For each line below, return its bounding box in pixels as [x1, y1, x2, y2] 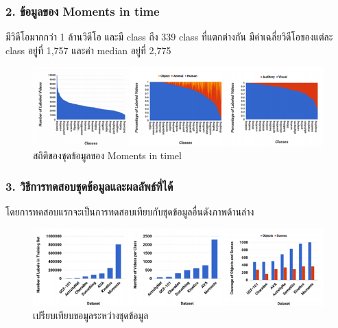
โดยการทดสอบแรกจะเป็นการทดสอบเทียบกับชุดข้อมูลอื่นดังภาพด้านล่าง [5, 204, 254, 219]
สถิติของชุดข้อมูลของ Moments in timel [33, 148, 182, 163]
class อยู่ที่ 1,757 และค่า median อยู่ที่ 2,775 [5, 43, 171, 57]
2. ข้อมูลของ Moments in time [5, 2, 160, 19]
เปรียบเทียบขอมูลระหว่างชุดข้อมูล [33, 308, 149, 323]
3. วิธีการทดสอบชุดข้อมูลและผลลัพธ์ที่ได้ [5, 177, 173, 194]
